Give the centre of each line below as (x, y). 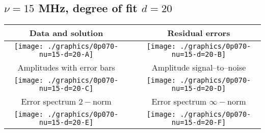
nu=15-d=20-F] (199, 123)
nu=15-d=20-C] (66, 89)
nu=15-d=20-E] (66, 123)
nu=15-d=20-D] (199, 89)
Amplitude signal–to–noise (199, 68)
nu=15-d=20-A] (66, 55)
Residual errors (199, 33)
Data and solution (66, 33)
